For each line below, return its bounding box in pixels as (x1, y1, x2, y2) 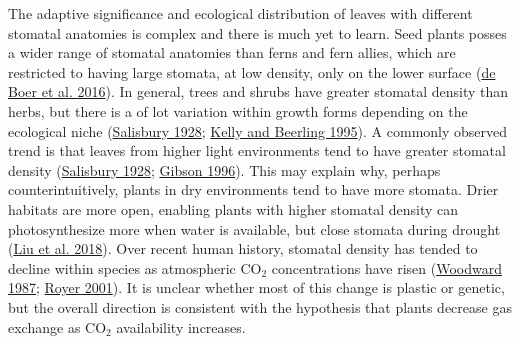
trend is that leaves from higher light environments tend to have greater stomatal (8, 140, 506, 161)
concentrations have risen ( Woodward (271, 257, 502, 278)
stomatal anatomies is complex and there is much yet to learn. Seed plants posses (8, 22, 507, 43)
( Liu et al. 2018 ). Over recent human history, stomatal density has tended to (8, 238, 478, 259)
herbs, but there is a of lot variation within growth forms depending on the (8, 100, 468, 121)
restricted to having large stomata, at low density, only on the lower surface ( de (8, 61, 496, 82)
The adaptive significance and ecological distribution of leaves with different (8, 3, 473, 23)
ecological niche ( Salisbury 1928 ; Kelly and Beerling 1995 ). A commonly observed (8, 120, 508, 141)
